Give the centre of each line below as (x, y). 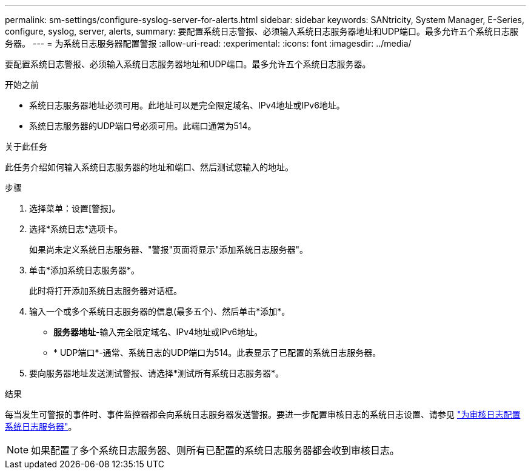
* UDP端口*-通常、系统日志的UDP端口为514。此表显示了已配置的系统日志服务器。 (217, 352)
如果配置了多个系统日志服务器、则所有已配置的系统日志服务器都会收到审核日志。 (215, 450)
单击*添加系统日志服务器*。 (85, 270)
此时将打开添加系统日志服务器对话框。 (105, 291)
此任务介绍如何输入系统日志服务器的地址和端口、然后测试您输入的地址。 (149, 167)
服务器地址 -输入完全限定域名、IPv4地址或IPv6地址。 (158, 332)
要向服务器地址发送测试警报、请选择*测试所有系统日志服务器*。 (157, 373)
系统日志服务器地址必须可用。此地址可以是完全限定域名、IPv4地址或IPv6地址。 (187, 105)
